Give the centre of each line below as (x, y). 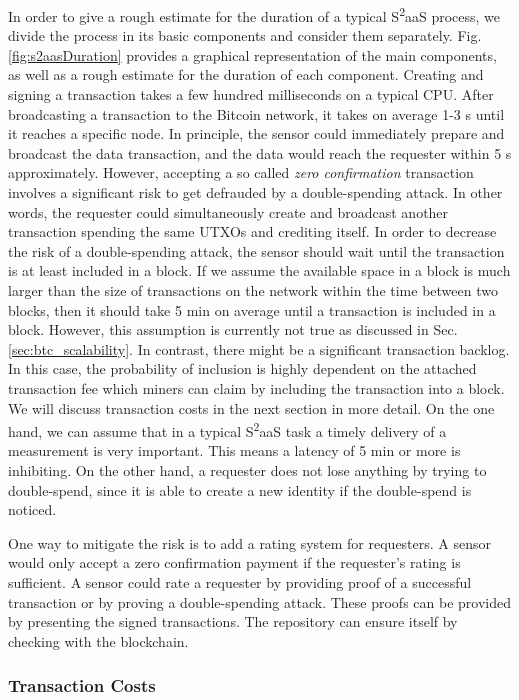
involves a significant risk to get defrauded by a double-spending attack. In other (255, 192)
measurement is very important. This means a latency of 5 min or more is (234, 450)
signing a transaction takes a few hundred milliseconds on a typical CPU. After (251, 94)
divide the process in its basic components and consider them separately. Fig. (245, 35)
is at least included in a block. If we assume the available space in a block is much (259, 270)
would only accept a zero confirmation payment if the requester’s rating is (234, 562)
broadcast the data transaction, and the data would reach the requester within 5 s (260, 152)
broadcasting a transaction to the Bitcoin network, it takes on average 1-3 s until (256, 113)
